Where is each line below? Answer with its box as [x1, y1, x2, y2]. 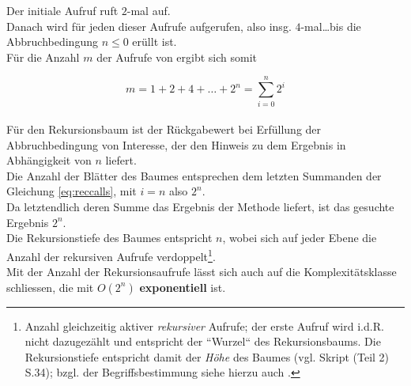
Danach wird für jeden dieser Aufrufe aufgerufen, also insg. [6, 17, 292, 34]
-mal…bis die [300, 17, 361, 34]
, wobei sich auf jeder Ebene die [222, 229, 377, 246]
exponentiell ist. [139, 278, 226, 295]
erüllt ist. [132, 33, 177, 50]
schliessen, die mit [6, 278, 94, 295]
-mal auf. [126, 2, 171, 18]
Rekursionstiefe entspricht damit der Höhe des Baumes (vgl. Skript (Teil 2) [25, 348, 390, 365]
